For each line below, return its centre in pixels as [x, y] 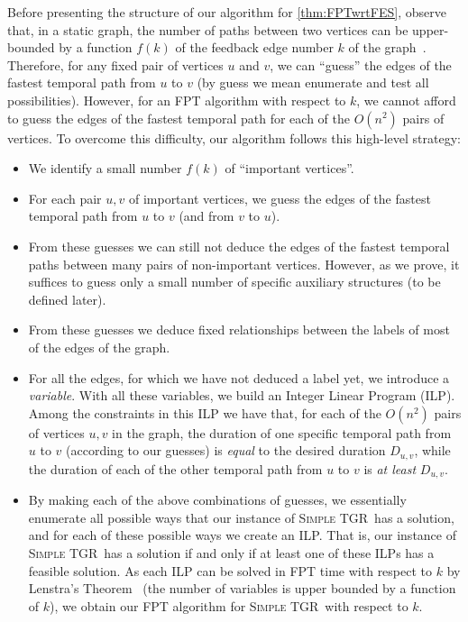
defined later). [67, 299]
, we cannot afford [406, 100]
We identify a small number [105, 168]
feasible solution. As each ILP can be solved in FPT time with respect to [230, 570]
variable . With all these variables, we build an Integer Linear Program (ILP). [242, 395]
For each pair [65, 198]
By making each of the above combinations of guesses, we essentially [217, 500]
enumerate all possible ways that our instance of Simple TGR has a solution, [241, 517]
